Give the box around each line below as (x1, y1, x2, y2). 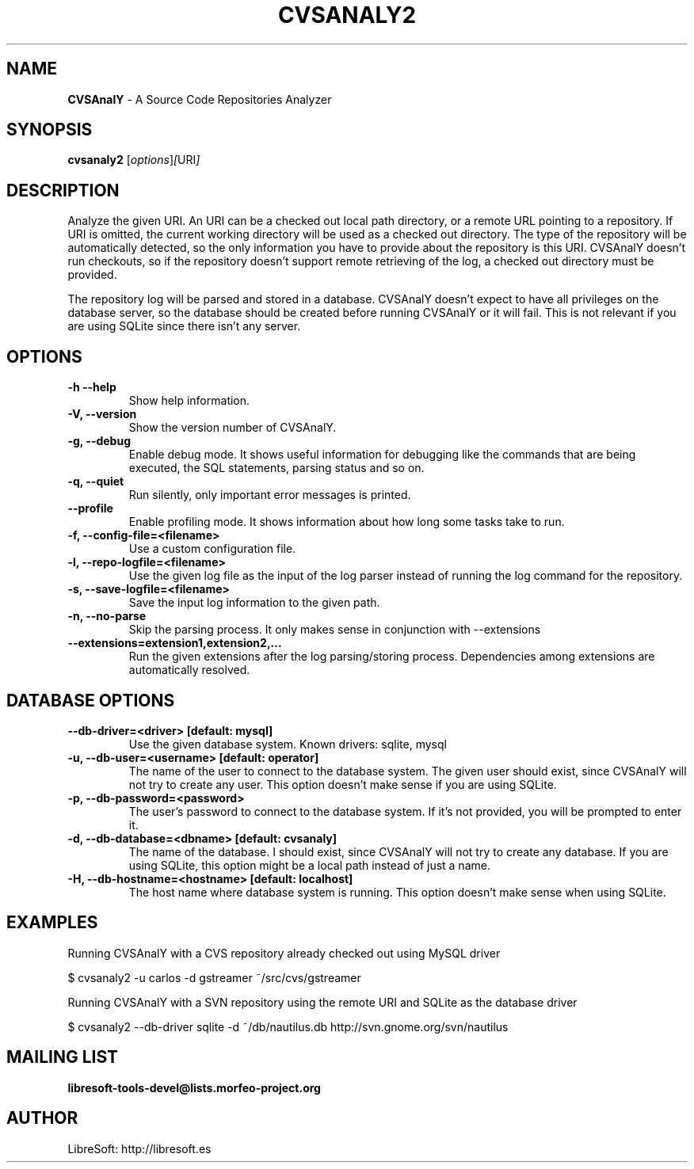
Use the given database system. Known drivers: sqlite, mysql (128, 737, 447, 751)
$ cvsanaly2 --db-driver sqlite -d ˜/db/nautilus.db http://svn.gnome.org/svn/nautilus (67, 1019, 509, 1034)
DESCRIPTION (6, 180, 120, 200)
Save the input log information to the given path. (128, 596, 380, 610)
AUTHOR (6, 1108, 78, 1129)
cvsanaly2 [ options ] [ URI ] (67, 153, 200, 167)
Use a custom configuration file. (128, 542, 296, 556)
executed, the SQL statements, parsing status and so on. (128, 461, 425, 475)
